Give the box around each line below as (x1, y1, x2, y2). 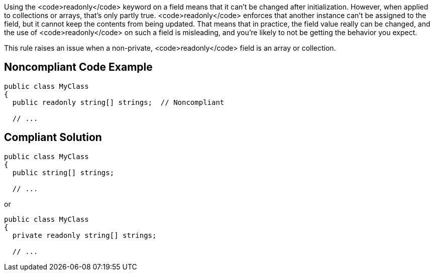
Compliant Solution (4, 131, 102, 144)
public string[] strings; (12, 168, 115, 177)
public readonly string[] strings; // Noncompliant (12, 98, 225, 106)
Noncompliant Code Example (4, 61, 153, 74)
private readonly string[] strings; (12, 231, 157, 239)
